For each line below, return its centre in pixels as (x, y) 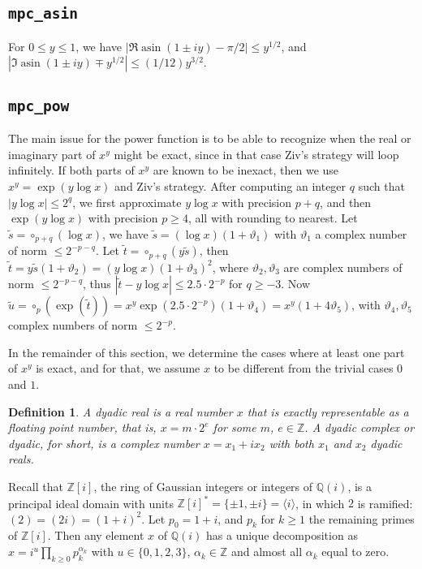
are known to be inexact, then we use (246, 170)
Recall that (36, 486)
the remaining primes (362, 518)
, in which (320, 503)
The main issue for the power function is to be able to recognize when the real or (210, 138)
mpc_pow (39, 106)
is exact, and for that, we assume (118, 368)
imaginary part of (52, 154)
